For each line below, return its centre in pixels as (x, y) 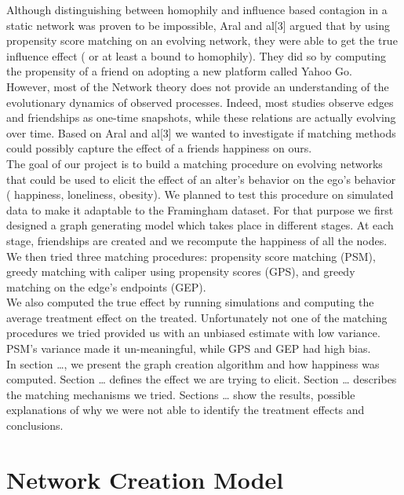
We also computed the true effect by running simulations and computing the (190, 302)
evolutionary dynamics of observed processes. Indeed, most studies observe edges (200, 102)
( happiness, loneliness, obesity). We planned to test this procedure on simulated (200, 194)
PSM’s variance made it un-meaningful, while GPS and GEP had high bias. (189, 348)
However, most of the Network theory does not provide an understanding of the (198, 86)
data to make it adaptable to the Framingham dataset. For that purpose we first (200, 209)
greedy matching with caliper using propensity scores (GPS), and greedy (181, 271)
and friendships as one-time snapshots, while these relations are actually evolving (201, 117)
